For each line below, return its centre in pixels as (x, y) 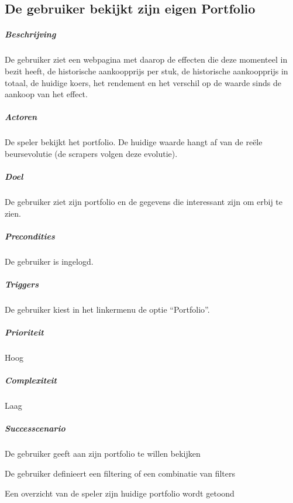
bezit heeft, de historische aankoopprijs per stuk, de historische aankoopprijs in (146, 71)
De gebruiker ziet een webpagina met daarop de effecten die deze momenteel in (146, 59)
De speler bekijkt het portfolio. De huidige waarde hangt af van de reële (134, 142)
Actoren (21, 117)
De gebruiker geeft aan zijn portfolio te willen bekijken (103, 454)
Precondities (30, 236)
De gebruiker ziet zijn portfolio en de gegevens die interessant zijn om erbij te (144, 202)
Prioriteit (24, 332)
